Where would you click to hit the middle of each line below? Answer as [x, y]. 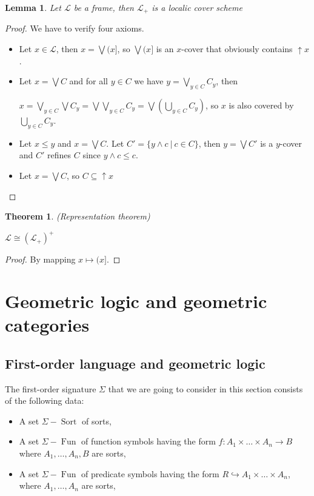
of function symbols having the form [148, 441]
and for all [89, 81]
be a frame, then [104, 7]
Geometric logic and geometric [136, 301]
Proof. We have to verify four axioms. [75, 28]
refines [59, 155]
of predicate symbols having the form [150, 473]
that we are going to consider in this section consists [205, 388]
